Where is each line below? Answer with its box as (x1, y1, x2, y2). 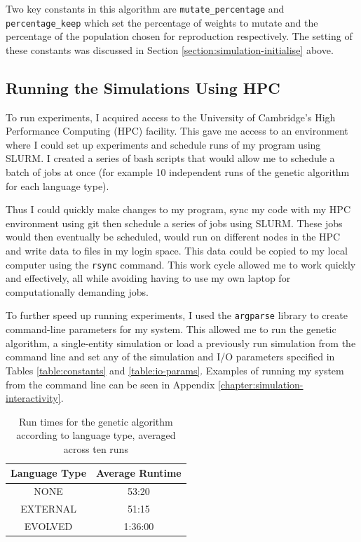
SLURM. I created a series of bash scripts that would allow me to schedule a (6, 151, 335, 165)
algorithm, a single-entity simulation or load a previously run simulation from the (6, 335, 356, 350)
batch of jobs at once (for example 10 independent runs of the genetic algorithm (6, 165, 350, 179)
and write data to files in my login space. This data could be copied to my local (6, 243, 348, 258)
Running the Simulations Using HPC (6, 76, 280, 98)
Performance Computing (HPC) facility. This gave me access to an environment (6, 123, 348, 138)
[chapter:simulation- (218, 377, 304, 391)
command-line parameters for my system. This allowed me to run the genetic (6, 322, 336, 337)
